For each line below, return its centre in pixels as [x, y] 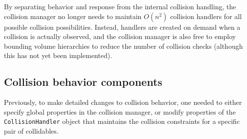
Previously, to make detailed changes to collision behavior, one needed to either [123, 102]
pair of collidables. [31, 131]
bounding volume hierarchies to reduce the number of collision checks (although [123, 46]
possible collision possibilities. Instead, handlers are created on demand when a [122, 27]
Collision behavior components [83, 82]
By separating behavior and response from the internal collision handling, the [120, 6]
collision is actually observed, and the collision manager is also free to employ [120, 36]
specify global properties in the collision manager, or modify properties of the [120, 111]
